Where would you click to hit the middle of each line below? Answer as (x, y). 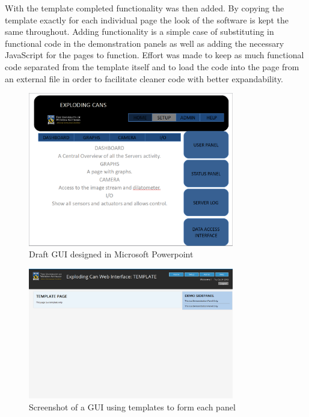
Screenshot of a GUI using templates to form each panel (132, 406)
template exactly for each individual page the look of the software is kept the (147, 19)
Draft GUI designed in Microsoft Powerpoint (111, 254)
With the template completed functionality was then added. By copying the (145, 8)
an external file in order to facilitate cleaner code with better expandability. (144, 78)
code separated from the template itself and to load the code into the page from (152, 66)
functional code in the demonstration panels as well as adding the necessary (145, 43)
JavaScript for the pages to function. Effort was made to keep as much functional (154, 55)
